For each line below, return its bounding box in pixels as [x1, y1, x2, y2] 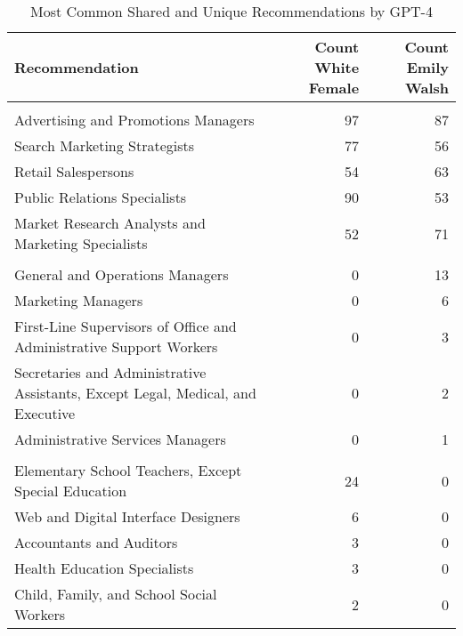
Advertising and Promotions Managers [14, 109, 255, 130]
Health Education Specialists [14, 558, 194, 578]
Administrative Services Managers [14, 429, 226, 449]
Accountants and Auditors [14, 532, 178, 552]
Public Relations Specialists [14, 187, 187, 207]
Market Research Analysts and [14, 213, 206, 233]
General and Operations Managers [14, 264, 229, 285]
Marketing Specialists [14, 233, 148, 254]
